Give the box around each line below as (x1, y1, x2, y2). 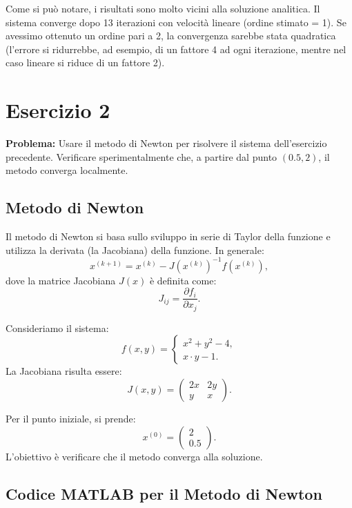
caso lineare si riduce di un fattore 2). (6, 55, 165, 70)
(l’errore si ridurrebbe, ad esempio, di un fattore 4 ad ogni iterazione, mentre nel (6, 41, 346, 56)
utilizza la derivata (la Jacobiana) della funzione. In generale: (6, 242, 264, 257)
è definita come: (149, 273, 217, 287)
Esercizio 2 (6, 96, 110, 124)
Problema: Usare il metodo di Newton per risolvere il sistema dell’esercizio (6, 136, 327, 150)
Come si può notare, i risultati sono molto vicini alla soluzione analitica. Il (6, 1, 320, 15)
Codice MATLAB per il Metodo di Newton (6, 482, 322, 504)
